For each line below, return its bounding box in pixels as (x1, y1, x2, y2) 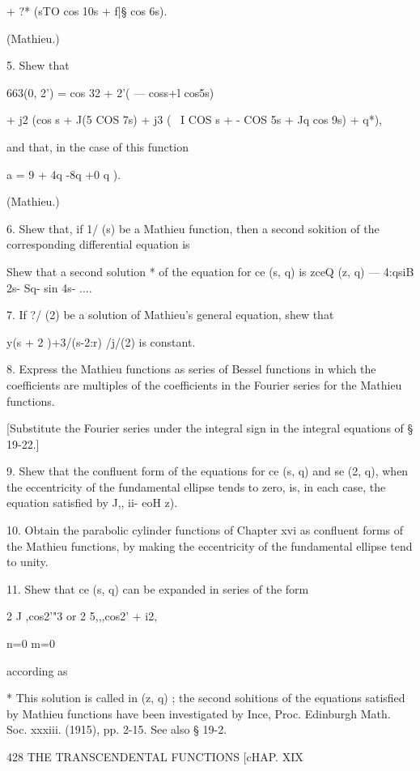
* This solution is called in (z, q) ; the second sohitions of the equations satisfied (6, 689, 405, 706)
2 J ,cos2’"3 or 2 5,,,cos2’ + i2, (6, 607, 158, 624)
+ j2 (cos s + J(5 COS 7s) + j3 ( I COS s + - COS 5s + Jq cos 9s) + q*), (6, 111, 383, 128)
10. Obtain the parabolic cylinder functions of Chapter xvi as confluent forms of (6, 522, 404, 539)
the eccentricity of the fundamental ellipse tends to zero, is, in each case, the (6, 478, 386, 495)
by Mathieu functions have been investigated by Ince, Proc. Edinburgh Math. (6, 705, 391, 722)
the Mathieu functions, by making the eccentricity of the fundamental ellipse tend (6, 537, 413, 554)
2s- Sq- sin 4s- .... (6, 279, 92, 296)
